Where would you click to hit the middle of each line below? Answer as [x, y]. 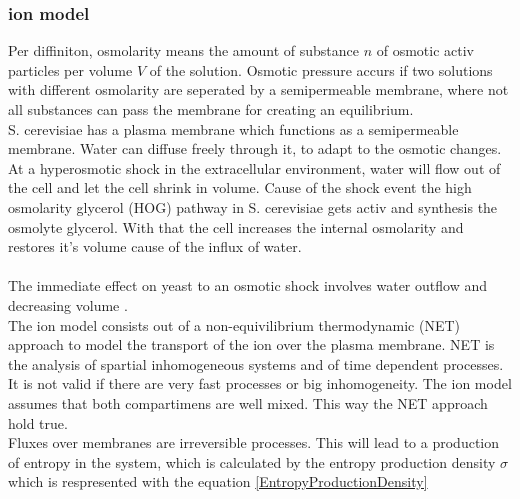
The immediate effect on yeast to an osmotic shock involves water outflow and [247, 285]
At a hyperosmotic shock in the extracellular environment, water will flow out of [254, 167]
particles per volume [70, 69]
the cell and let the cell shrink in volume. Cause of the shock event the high [240, 187]
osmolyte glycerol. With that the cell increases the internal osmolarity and [236, 226]
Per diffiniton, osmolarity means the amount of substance [183, 50]
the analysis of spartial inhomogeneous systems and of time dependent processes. [256, 363]
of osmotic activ [425, 50]
